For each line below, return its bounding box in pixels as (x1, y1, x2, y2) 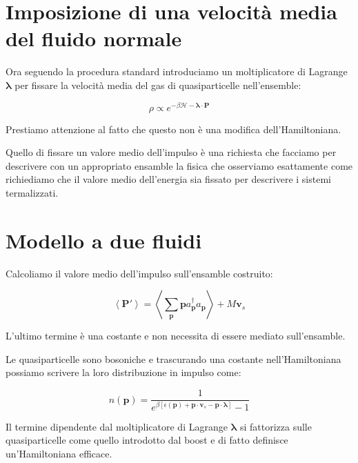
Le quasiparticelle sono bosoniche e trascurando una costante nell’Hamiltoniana (6, 351, 341, 366)
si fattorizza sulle (239, 419, 312, 433)
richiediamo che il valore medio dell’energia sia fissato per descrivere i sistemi (6, 172, 331, 186)
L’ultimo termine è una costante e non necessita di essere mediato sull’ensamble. (6, 328, 346, 343)
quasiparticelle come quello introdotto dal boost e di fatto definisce (6, 433, 288, 447)
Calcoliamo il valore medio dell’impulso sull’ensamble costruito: (6, 266, 273, 280)
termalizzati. (6, 185, 59, 199)
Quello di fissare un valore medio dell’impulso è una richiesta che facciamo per (6, 145, 337, 159)
